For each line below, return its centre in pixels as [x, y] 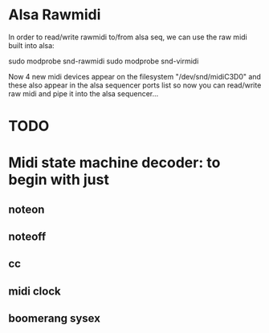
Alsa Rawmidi [55, 15]
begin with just [59, 180]
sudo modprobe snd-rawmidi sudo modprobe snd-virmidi [104, 61]
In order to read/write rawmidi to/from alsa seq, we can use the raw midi [128, 37]
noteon [26, 209]
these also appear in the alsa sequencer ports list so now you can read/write [135, 85]
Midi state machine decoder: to [114, 163]
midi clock [35, 291]
